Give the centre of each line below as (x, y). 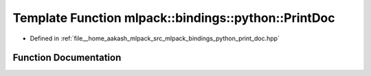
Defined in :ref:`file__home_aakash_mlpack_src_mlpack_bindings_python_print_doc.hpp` (155, 38)
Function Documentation (67, 58)
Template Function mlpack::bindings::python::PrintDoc (174, 18)
